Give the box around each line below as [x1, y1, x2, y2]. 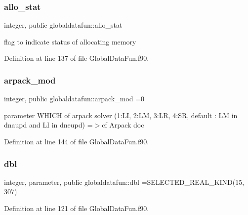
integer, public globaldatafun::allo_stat [4, 20, 123, 30]
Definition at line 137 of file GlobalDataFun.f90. [4, 53, 149, 63]
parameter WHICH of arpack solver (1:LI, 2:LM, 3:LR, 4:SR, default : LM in [4, 110, 238, 120]
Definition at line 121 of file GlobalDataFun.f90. [4, 203, 149, 213]
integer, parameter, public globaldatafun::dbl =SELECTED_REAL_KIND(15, [4, 176, 245, 187]
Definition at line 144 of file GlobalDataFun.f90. [4, 136, 149, 146]
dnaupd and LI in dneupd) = [4, 120, 93, 130]
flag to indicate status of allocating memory [4, 36, 136, 46]
